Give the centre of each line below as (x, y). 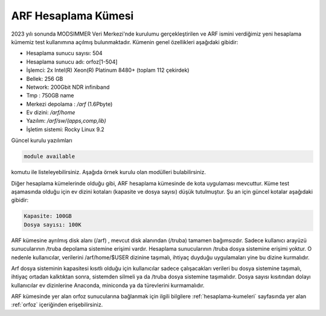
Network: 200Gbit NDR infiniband (68, 87)
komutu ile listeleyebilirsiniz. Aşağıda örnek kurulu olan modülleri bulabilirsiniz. (109, 172)
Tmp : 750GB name (50, 95)
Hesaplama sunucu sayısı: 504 (64, 53)
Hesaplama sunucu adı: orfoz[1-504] (72, 62)
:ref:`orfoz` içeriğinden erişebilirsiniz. (57, 305)
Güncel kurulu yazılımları (42, 140)
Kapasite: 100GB (48, 216)
